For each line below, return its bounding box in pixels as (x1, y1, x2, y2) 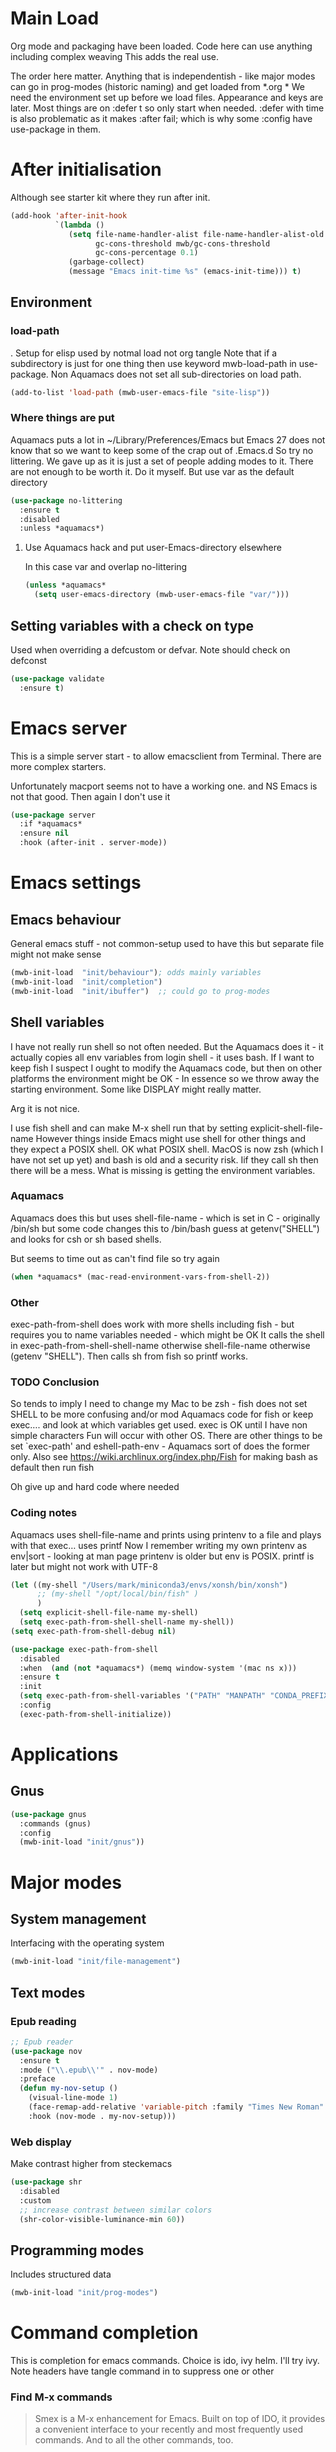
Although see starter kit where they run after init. (10, 191, 211, 203)
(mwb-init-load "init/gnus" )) (19, 1837, 145, 1847)
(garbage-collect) (68, 257, 145, 267)
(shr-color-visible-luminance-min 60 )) (19, 2214, 186, 2224)
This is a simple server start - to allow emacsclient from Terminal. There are (10, 750, 322, 762)
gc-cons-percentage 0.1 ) (95, 248, 199, 258)
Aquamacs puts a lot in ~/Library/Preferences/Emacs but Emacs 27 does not (10, 433, 326, 446)
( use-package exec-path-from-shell (10, 1644, 159, 1654)
